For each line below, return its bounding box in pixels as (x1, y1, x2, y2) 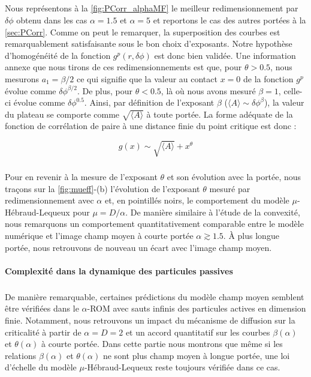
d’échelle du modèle (5, 361, 77, 373)
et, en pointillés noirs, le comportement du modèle (104, 194, 289, 207)
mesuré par (209, 182, 250, 195)
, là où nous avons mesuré (161, 84, 256, 97)
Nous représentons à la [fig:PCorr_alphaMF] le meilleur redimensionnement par (5, 2, 298, 14)
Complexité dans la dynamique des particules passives (5, 264, 233, 277)
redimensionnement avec (5, 194, 94, 207)
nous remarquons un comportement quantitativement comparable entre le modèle (5, 217, 304, 230)
